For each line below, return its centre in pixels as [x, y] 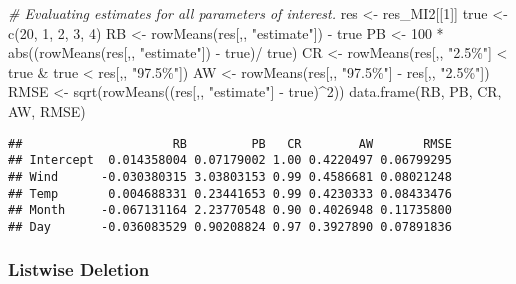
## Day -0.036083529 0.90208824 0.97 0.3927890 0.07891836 [230, 226]
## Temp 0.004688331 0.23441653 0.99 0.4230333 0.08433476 [230, 193]
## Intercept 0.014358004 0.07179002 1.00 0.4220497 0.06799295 [230, 160]
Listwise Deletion [79, 269]
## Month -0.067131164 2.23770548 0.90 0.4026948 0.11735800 [230, 210]
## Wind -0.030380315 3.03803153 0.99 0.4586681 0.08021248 [230, 176]
